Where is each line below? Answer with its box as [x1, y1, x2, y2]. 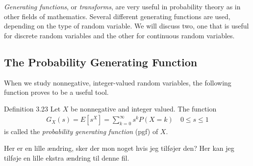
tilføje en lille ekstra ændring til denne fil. [4, 152, 129, 163]
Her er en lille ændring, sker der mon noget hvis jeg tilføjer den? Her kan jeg [4, 142, 234, 153]
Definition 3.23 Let [4, 103, 61, 113]
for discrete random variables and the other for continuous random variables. [4, 30, 235, 40]
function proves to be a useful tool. [4, 87, 109, 97]
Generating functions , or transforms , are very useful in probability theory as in [4, 1, 241, 11]
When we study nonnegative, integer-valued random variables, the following [4, 77, 231, 87]
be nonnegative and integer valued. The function [71, 103, 217, 113]
